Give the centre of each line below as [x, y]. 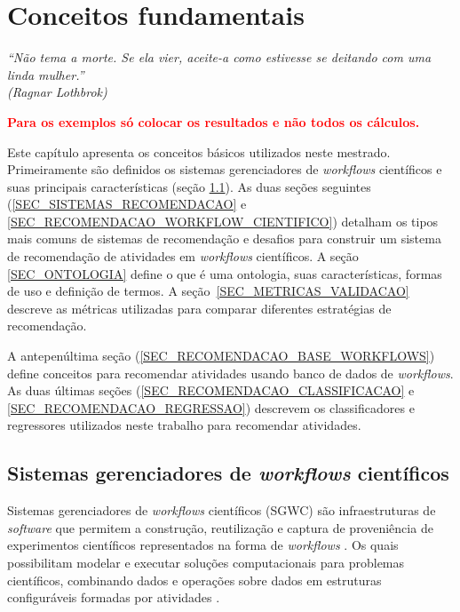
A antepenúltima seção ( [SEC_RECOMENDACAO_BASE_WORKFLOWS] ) [221, 356]
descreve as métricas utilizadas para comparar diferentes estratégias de [199, 308]
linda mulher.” [46, 74]
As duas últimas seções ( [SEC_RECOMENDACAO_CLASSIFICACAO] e [211, 390]
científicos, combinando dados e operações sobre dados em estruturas [194, 580]
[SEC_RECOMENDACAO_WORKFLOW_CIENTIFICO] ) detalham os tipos [223, 221]
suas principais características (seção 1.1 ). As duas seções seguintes [189, 186]
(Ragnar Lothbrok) [57, 92]
